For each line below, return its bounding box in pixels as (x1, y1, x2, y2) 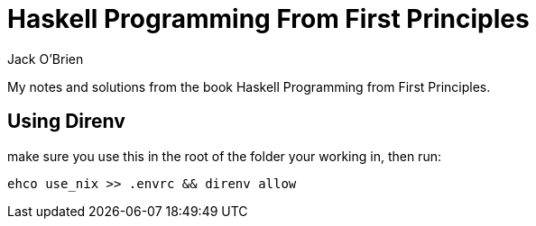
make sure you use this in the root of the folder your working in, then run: (7, 148, 441, 164)
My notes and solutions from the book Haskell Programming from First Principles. (7, 78, 491, 95)
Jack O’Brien (7, 50, 84, 67)
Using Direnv (7, 110, 125, 133)
